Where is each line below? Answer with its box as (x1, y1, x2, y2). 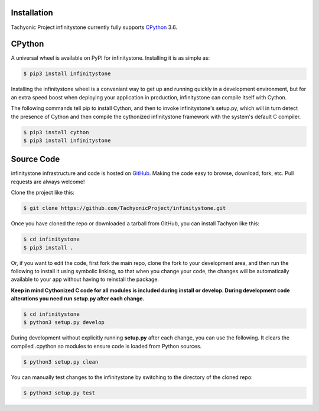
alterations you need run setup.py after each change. (11, 295, 145, 302)
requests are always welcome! (11, 178, 85, 185)
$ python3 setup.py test (23, 389, 96, 396)
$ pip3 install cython (23, 129, 89, 135)
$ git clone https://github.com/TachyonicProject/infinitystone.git (23, 205, 226, 212)
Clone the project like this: (11, 189, 75, 196)
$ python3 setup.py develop (23, 319, 105, 326)
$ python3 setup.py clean (23, 358, 99, 365)
